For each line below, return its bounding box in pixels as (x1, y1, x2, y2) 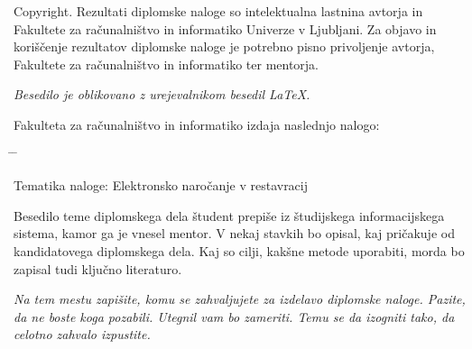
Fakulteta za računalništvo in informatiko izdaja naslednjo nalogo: (14, 115, 380, 133)
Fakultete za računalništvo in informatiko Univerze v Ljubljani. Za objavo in (14, 19, 437, 38)
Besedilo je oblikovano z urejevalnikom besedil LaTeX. (14, 85, 310, 104)
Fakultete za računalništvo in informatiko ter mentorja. (14, 54, 319, 73)
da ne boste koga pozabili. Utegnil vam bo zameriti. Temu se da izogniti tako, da (14, 307, 455, 326)
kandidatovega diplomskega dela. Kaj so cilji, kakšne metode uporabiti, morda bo (14, 241, 465, 260)
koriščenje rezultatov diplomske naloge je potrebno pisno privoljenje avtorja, (14, 37, 435, 56)
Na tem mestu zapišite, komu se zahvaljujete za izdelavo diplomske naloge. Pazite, (14, 289, 466, 308)
